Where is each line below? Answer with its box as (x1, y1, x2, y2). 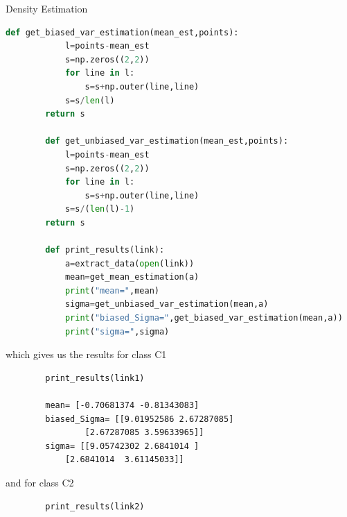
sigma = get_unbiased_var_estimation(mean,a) (64, 299, 269, 310)
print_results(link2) (45, 501, 145, 511)
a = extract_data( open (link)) (64, 258, 195, 269)
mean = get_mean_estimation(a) (64, 272, 199, 282)
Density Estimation (6, 1, 88, 15)
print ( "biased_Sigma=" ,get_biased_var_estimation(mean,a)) (64, 313, 343, 323)
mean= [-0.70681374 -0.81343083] (45, 400, 199, 411)
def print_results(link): (45, 245, 165, 255)
